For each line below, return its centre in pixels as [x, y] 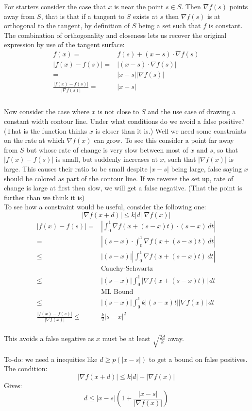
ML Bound [117, 292]
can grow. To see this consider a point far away [164, 140]
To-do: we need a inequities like [51, 359]
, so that [226, 149]
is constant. [226, 26]
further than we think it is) [44, 197]
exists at [145, 16]
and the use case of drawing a [192, 111]
